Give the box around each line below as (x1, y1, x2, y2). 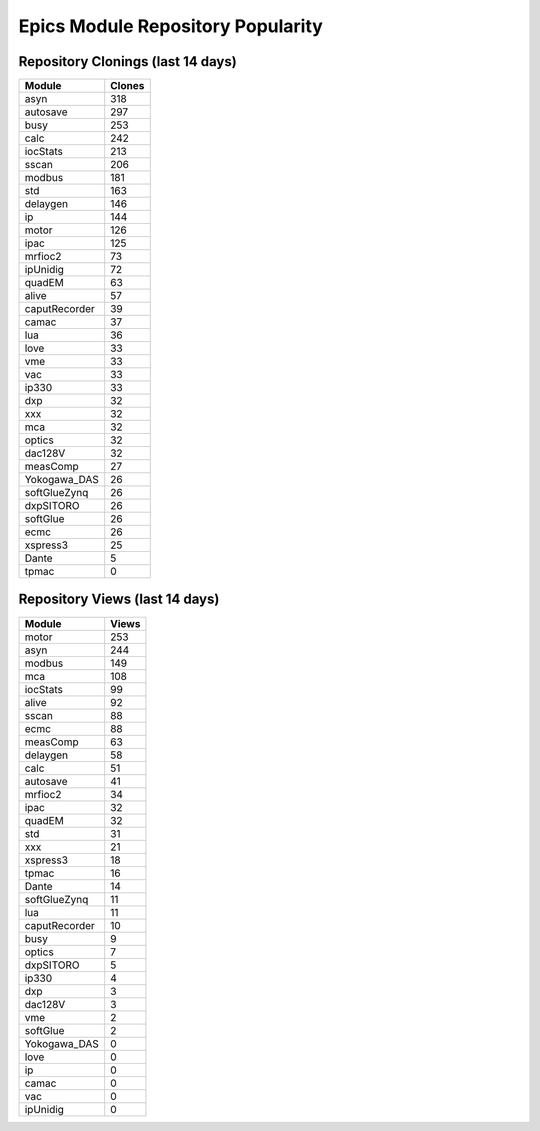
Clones (110, 79, 145, 93)
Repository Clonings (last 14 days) (18, 53, 237, 70)
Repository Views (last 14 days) (18, 591, 220, 608)
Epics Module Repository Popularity (18, 15, 324, 37)
